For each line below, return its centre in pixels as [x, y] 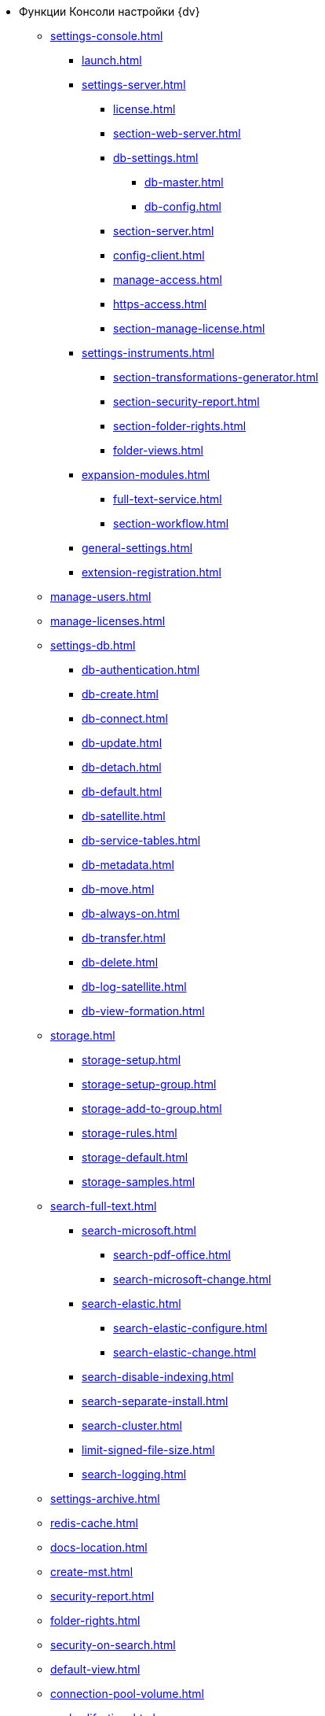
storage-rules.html [130, 1133]
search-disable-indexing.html [158, 1377]
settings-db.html [93, 645]
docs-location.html [99, 1547]
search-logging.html [134, 1474]
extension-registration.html [152, 572]
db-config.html [183, 206]
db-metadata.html [128, 865]
